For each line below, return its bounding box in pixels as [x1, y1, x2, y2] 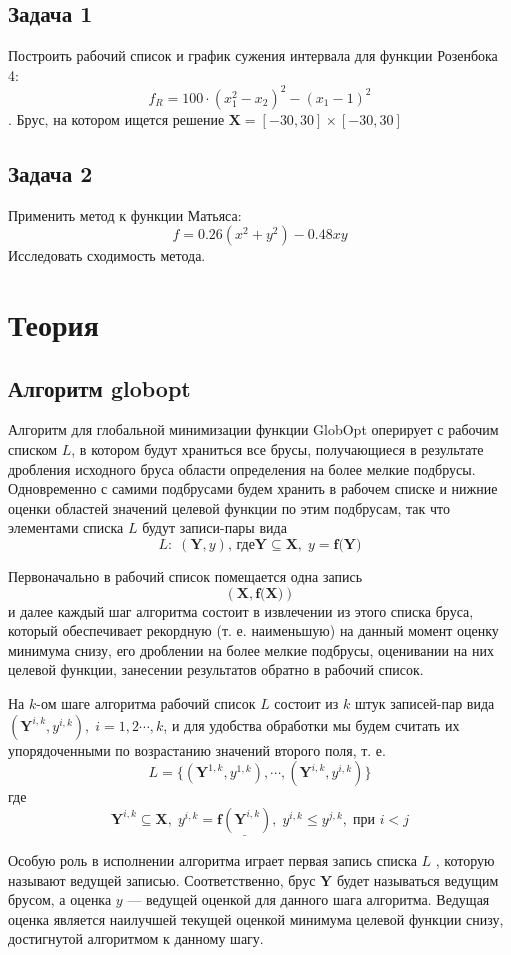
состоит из [274, 692, 339, 713]
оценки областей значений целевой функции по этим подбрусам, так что [8, 497, 451, 518]
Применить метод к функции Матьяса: [8, 204, 242, 225]
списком [8, 439, 58, 460]
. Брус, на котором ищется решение [8, 108, 225, 129]
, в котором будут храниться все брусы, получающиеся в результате [71, 439, 484, 460]
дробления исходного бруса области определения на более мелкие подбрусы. [8, 458, 476, 479]
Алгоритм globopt [8, 372, 191, 403]
